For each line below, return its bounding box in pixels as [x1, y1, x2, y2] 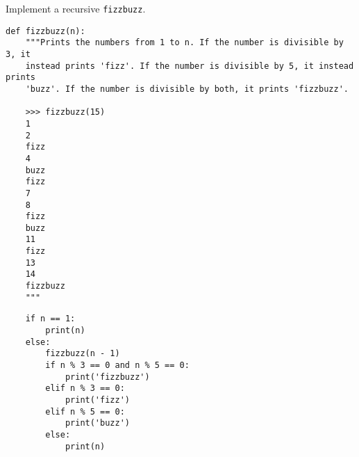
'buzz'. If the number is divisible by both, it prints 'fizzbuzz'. [25, 83, 349, 94]
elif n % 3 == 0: [45, 383, 125, 394]
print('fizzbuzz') [65, 371, 150, 382]
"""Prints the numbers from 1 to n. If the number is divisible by [25, 38, 344, 48]
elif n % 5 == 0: [45, 406, 125, 417]
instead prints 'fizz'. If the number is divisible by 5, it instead [25, 61, 354, 71]
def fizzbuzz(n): [6, 26, 85, 36]
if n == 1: [25, 314, 76, 324]
